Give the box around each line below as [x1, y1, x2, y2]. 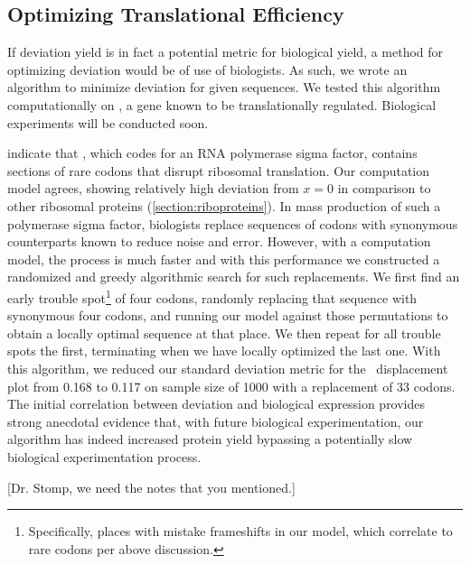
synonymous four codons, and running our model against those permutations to [7, 306, 448, 325]
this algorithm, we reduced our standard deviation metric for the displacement [7, 358, 448, 377]
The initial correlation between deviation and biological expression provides [7, 394, 426, 413]
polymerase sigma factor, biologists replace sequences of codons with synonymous [7, 214, 458, 233]
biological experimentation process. [7, 447, 202, 466]
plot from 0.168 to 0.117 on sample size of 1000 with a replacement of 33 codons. [7, 376, 456, 395]
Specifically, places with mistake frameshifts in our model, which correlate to [28, 522, 453, 541]
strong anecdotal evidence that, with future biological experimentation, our [7, 411, 424, 430]
